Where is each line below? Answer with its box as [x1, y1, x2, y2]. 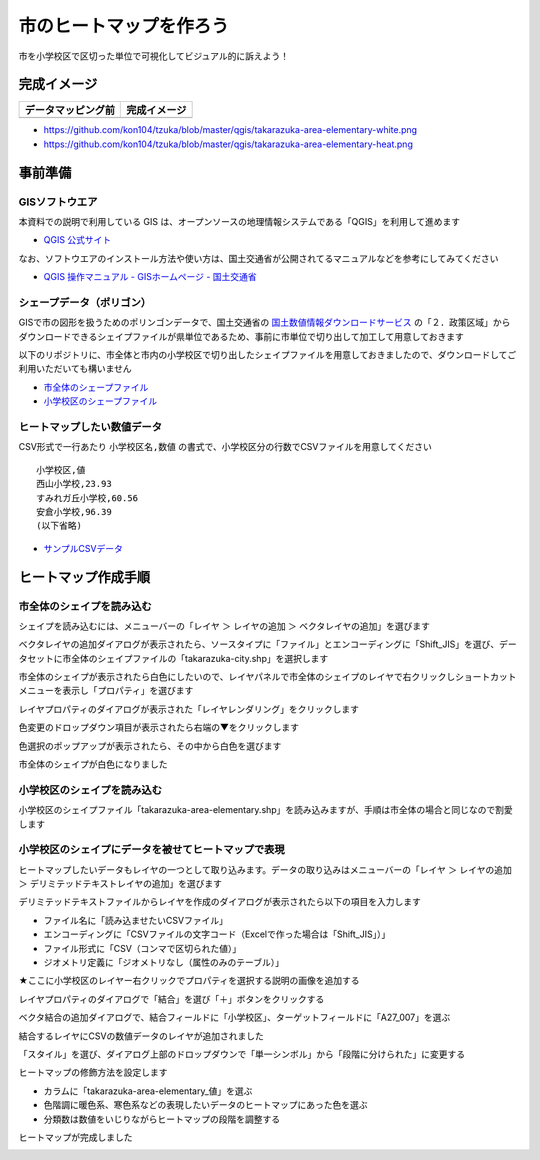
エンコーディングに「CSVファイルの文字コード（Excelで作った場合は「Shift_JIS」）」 [43, 928, 391, 940]
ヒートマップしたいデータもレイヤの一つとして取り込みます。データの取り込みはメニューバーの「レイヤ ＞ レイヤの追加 [18, 863, 512, 875]
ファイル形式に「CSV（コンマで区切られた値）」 [43, 942, 242, 954]
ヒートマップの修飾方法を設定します [18, 1066, 168, 1079]
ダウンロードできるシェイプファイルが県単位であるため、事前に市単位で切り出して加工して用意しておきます [18, 330, 464, 342]
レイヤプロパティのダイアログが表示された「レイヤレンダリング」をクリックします [18, 703, 360, 715]
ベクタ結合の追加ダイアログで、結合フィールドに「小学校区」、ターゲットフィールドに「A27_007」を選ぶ [18, 1011, 451, 1024]
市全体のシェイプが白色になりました [18, 758, 168, 770]
